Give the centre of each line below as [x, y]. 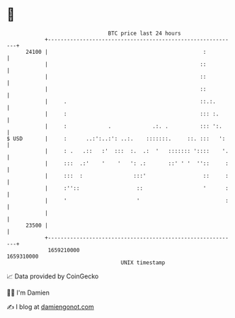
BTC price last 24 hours [144, 33]
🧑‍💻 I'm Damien [28, 293]
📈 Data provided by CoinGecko [53, 276]
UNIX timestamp [143, 262]
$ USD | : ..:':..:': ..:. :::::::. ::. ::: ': [116, 138]
